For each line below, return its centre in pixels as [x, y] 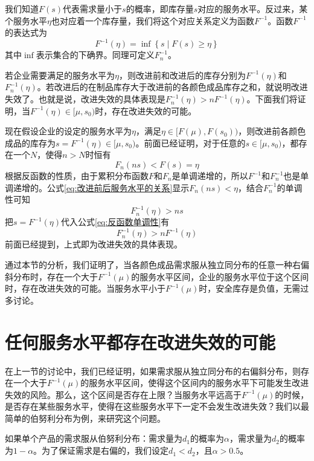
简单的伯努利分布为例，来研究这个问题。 [85, 418]
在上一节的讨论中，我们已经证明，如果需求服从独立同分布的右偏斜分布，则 [153, 371]
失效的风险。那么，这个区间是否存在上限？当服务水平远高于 [123, 394]
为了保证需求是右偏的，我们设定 [105, 450]
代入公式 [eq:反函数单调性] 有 [115, 222]
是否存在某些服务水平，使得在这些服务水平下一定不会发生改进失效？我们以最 [157, 406]
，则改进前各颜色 [272, 131]
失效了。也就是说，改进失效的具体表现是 [85, 99]
